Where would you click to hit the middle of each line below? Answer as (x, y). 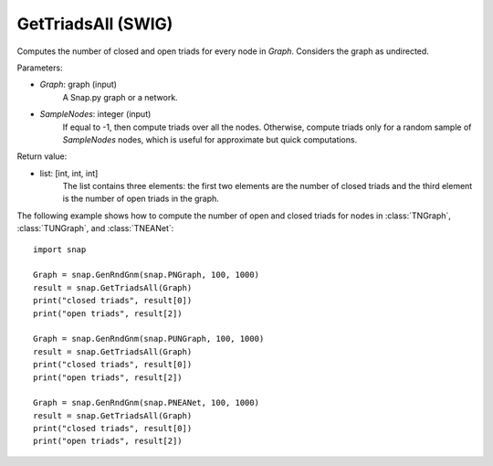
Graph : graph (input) (79, 85)
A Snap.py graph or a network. (120, 97)
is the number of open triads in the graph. (141, 199)
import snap (60, 249)
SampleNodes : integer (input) (95, 114)
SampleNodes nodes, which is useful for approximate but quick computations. (210, 139)
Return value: (42, 156)
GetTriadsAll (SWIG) (95, 24)
